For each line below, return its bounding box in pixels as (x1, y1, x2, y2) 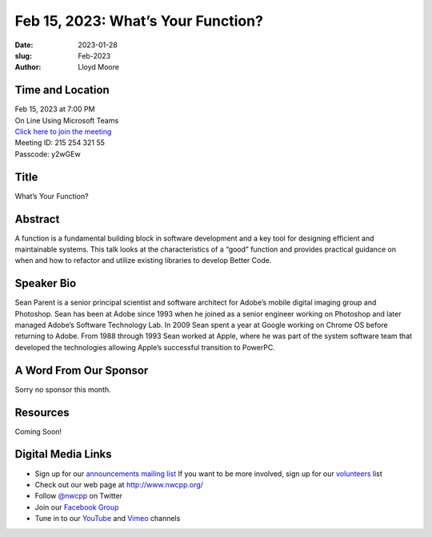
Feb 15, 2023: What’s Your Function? (14, 12, 264, 30)
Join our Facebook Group (34, 502, 119, 512)
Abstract (14, 212, 60, 226)
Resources (14, 406, 70, 419)
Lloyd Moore (78, 63, 120, 72)
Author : (14, 63, 42, 72)
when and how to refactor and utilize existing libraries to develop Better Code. (14, 256, 272, 265)
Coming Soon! (14, 426, 62, 436)
